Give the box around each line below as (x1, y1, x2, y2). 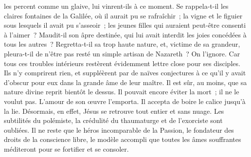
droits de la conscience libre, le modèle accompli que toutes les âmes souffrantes (4, 134, 241, 144)
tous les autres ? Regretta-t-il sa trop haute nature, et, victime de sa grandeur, (4, 39, 240, 49)
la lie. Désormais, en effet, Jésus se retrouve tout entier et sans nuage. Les (4, 105, 224, 116)
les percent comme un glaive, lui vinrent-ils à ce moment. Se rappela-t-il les (4, 1, 229, 11)
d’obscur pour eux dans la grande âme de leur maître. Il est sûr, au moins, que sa (4, 77, 247, 87)
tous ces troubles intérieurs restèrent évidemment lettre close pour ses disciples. (4, 58, 240, 68)
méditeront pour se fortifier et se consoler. (4, 143, 129, 154)
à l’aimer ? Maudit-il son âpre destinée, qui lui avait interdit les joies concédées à (4, 29, 247, 39)
